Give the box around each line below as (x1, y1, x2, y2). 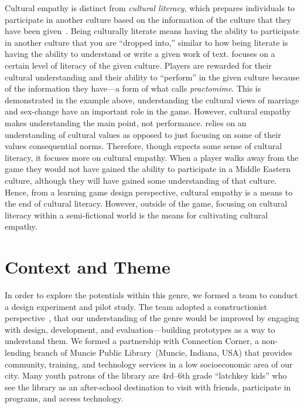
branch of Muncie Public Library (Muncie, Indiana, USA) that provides (33, 346, 292, 358)
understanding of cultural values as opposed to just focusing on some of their (5, 128, 281, 140)
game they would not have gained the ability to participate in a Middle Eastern (5, 163, 291, 175)
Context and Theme (5, 255, 170, 279)
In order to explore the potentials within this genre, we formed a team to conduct (5, 289, 298, 301)
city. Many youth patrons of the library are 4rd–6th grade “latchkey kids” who (5, 369, 287, 382)
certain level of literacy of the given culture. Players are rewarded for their (5, 59, 272, 71)
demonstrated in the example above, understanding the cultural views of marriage (5, 93, 299, 106)
